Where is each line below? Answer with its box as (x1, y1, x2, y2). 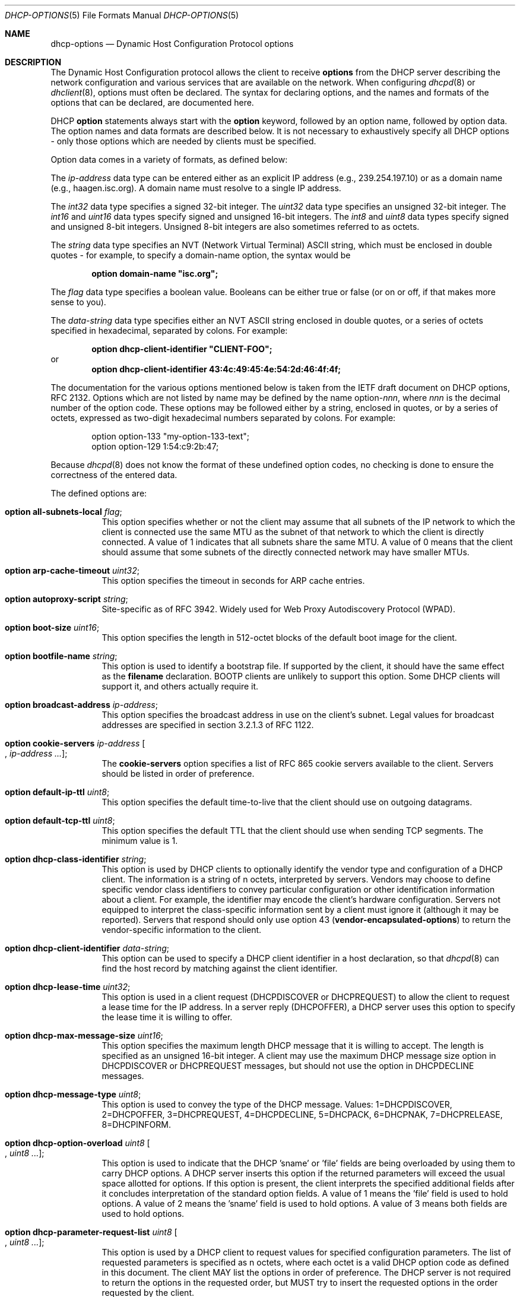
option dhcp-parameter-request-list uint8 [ (5, 1227, 177, 1237)
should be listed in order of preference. (102, 768, 255, 779)
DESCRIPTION (5, 57, 62, 67)
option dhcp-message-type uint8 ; (5, 1089, 141, 1099)
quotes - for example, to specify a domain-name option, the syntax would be (50, 250, 351, 260)
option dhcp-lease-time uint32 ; (5, 982, 131, 992)
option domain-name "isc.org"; (91, 268, 218, 279)
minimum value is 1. (102, 836, 178, 846)
